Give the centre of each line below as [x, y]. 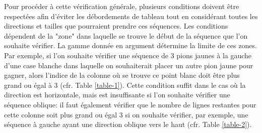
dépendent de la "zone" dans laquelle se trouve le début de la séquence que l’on [126, 35]
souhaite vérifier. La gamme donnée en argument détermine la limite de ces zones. [130, 45]
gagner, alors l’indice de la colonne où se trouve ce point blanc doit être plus [122, 75]
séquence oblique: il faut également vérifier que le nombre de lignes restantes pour [130, 104]
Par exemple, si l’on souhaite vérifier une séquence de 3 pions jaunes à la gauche [128, 55]
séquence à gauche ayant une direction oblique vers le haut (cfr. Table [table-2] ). [128, 124]
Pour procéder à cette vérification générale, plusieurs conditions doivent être [122, 6]
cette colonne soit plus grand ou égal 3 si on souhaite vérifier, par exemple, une [126, 114]
